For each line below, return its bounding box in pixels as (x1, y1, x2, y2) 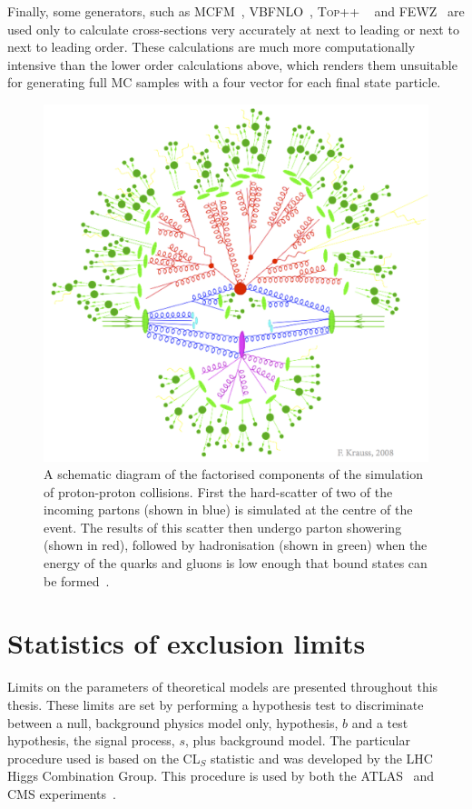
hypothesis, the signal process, (7, 731, 175, 750)
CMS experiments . (7, 784, 116, 803)
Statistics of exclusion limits (7, 624, 366, 662)
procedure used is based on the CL (7, 748, 201, 767)
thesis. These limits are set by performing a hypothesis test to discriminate (7, 694, 424, 714)
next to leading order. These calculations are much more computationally (7, 37, 416, 56)
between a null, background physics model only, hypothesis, (7, 713, 339, 732)
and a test (351, 713, 408, 732)
